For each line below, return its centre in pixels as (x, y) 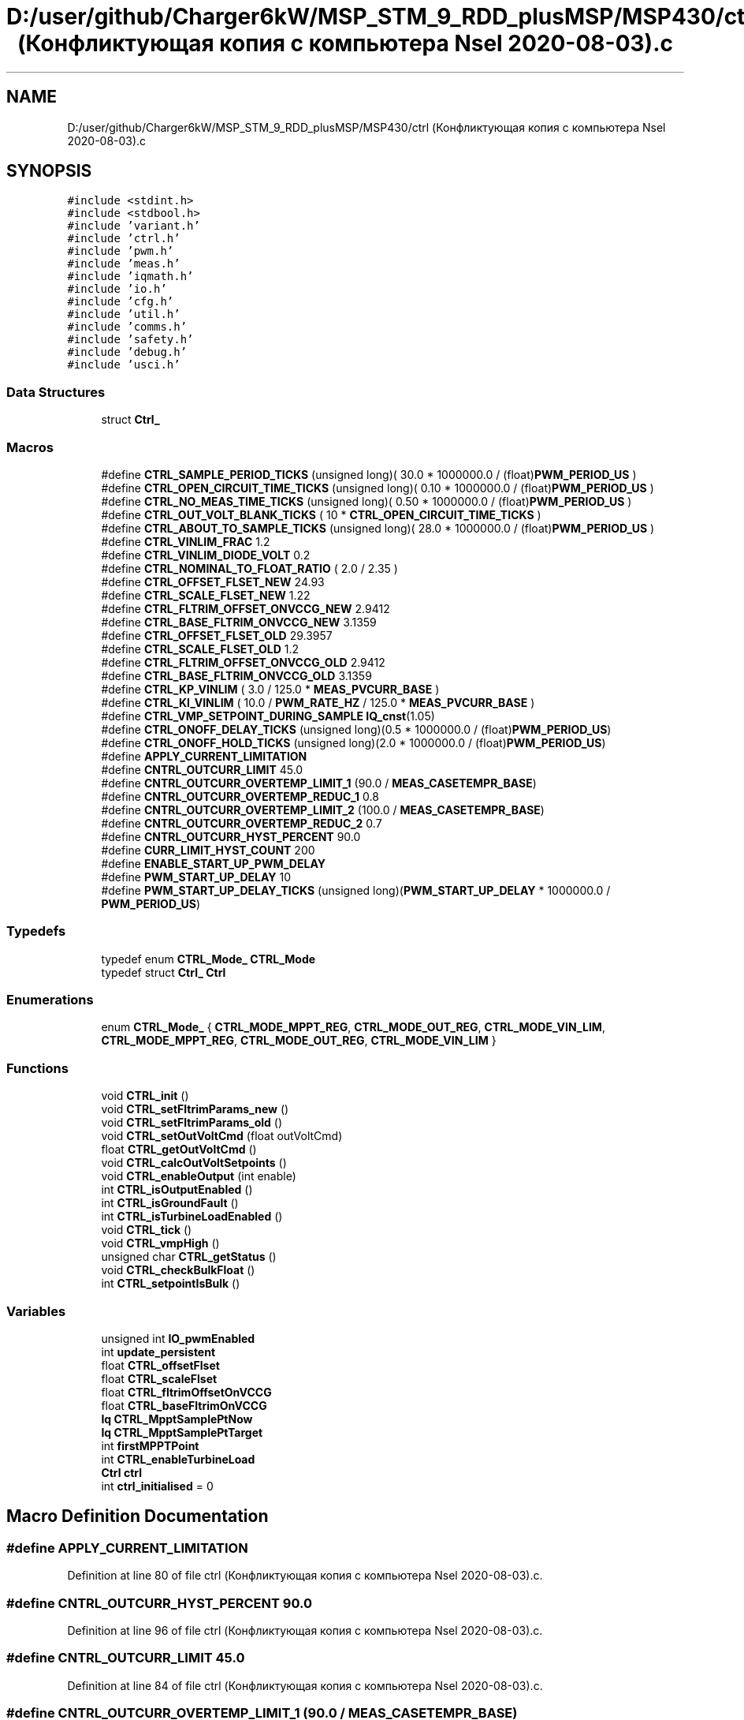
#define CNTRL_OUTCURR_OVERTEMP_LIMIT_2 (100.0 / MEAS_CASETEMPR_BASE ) (323, 810)
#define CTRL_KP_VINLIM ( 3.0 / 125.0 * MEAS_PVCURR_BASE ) (270, 689)
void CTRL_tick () (147, 1230)
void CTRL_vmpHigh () (160, 1243)
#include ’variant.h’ (134, 226)
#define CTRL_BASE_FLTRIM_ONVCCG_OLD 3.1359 (236, 675)
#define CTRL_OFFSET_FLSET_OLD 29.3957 (217, 635)
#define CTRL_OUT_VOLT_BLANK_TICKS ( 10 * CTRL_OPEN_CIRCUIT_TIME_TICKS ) (321, 514)
